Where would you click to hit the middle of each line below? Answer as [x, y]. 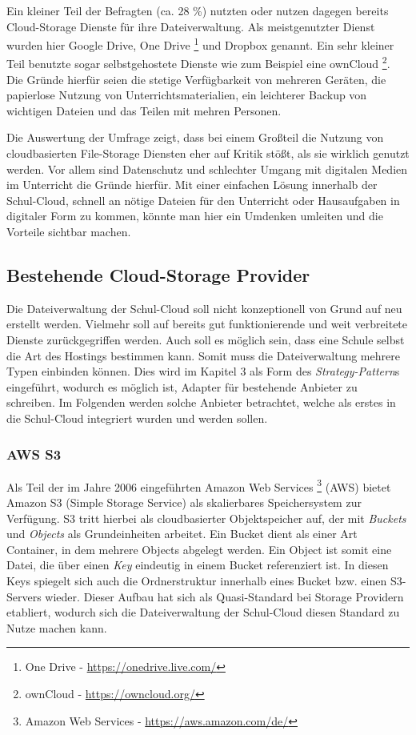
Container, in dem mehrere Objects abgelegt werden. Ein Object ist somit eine [199, 549]
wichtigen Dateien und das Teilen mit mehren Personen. [144, 110]
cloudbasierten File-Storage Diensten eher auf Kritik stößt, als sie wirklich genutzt [208, 153]
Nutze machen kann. [57, 627]
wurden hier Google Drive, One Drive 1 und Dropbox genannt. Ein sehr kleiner [200, 44]
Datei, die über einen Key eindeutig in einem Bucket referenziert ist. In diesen [198, 565]
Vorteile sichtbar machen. [69, 232]
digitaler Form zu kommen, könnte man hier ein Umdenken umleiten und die [195, 216]
